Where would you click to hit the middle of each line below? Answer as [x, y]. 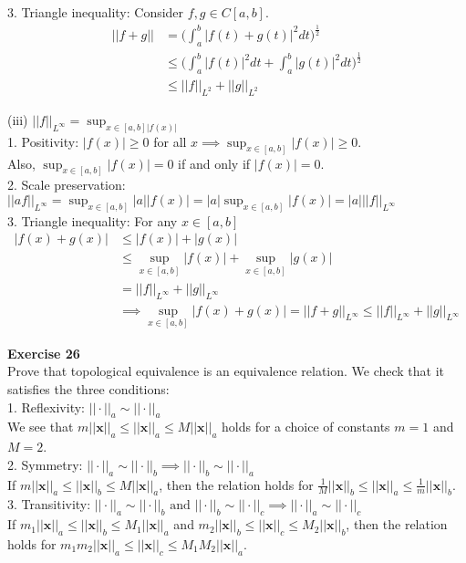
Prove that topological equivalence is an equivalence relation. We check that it [226, 371]
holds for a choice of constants [306, 427]
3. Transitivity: [49, 504]
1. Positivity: [43, 141]
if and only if [214, 163]
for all [170, 141]
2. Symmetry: [45, 464]
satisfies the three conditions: [88, 388]
